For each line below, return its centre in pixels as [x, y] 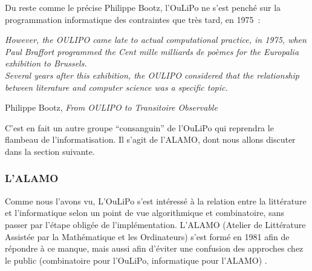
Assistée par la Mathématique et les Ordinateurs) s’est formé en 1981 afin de [147, 236]
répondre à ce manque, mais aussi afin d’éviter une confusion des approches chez [154, 248]
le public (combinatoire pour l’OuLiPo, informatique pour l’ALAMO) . [136, 260]
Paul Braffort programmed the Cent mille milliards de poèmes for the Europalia [152, 51]
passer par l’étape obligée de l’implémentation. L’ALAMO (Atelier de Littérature [155, 224]
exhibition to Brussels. [46, 63]
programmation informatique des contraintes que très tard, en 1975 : [133, 19]
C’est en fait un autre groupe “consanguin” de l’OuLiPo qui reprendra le [139, 127]
